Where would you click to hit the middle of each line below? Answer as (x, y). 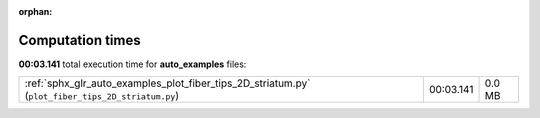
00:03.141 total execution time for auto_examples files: (132, 64)
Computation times (79, 40)
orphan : (35, 11)
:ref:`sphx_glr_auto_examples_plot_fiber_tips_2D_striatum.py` (167, 83)
